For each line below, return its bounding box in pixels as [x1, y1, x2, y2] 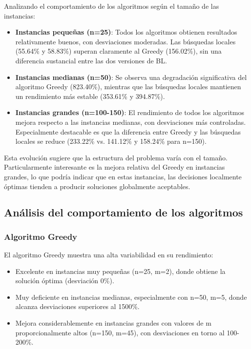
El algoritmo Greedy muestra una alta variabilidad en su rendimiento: [4, 250, 213, 260]
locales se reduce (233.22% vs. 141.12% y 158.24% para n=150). [15, 136, 207, 146]
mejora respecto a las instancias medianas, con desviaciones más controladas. [15, 116, 246, 127]
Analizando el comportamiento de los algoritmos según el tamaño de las [4, 1, 219, 11]
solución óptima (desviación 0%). [15, 275, 114, 286]
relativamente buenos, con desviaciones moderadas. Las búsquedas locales [15, 36, 236, 46]
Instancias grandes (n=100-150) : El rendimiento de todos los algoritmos [15, 107, 245, 117]
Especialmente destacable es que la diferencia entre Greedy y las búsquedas [15, 126, 241, 136]
